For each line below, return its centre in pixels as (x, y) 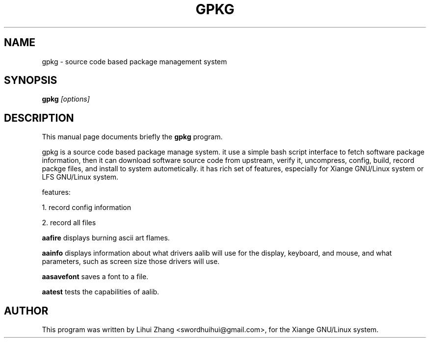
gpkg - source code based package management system (134, 61)
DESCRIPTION (39, 118)
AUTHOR (26, 311)
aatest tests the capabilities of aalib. (101, 292)
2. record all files (69, 223)
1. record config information (87, 208)
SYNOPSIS (31, 80)
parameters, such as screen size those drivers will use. (131, 262)
